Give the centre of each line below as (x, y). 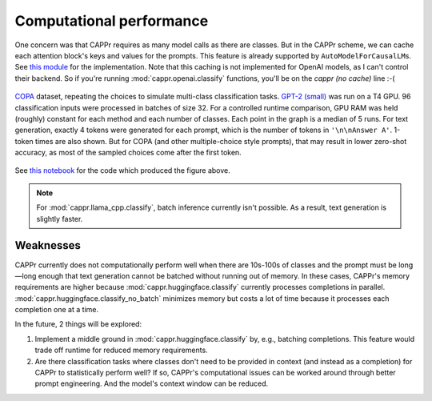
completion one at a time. (57, 310)
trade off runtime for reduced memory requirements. (121, 350)
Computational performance (112, 21)
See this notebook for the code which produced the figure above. (123, 170)
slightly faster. (60, 219)
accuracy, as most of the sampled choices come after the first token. (128, 153)
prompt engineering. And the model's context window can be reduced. (152, 383)
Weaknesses (48, 245)
